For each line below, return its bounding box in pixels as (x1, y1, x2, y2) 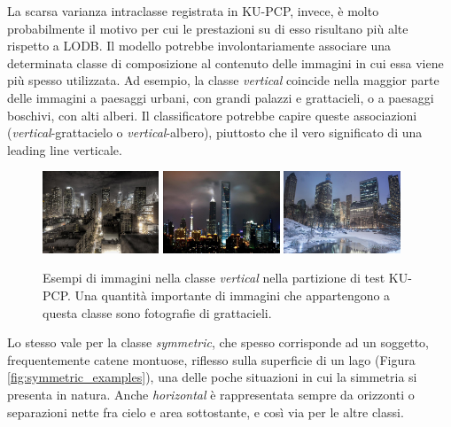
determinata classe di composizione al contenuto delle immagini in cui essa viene (7, 53, 444, 72)
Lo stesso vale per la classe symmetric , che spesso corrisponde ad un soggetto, (7, 333, 430, 352)
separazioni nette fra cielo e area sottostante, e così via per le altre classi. (7, 402, 404, 421)
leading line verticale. (7, 140, 122, 159)
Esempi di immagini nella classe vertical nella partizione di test (43, 268, 385, 287)
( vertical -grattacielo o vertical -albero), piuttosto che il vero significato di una (7, 123, 423, 142)
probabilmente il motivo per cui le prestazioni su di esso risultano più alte (7, 19, 408, 37)
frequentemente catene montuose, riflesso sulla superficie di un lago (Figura (7, 350, 416, 369)
